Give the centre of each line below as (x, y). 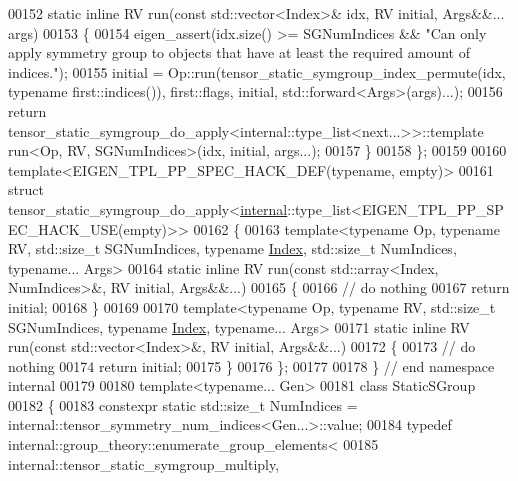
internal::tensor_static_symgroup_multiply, (144, 463)
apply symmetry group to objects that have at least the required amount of (239, 52)
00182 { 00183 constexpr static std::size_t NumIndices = (183, 404)
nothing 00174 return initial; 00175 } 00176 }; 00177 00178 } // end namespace (251, 365)
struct (26, 189)
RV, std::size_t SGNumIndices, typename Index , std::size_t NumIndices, (232, 248)
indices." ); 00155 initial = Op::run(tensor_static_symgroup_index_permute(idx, (257, 71)
